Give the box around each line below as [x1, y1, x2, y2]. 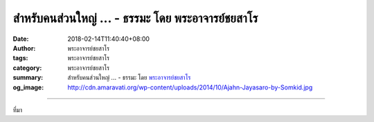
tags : [12, 54, 28, 62]
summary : [12, 73, 44, 82]
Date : [12, 35, 29, 43]
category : [12, 63, 42, 72]
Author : [12, 44, 36, 52]
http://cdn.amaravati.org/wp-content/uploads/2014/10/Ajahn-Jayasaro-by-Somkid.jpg [67, 83, 313, 91]
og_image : [12, 83, 44, 91]
